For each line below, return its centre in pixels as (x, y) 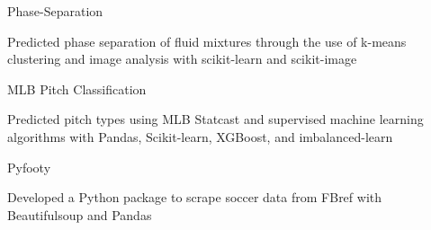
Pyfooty (29, 167)
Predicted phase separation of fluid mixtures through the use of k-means (207, 41)
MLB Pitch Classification (77, 88)
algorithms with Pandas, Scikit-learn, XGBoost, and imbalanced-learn (200, 136)
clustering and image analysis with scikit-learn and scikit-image (182, 59)
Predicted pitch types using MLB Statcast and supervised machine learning (215, 119)
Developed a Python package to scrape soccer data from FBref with (195, 197)
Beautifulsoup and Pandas (80, 214)
